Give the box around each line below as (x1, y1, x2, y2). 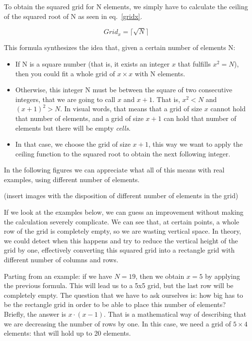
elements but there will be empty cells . (15, 122, 131, 133)
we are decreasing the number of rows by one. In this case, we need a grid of (4, 318, 231, 328)
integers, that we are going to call (15, 94, 116, 104)
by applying (205, 271, 240, 281)
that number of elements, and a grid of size (15, 113, 144, 123)
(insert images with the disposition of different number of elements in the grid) (4, 190, 238, 201)
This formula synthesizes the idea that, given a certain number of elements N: (4, 42, 235, 52)
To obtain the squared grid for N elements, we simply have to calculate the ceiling (4, 1, 248, 11)
